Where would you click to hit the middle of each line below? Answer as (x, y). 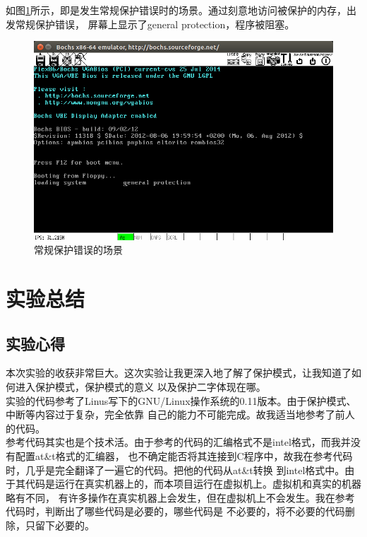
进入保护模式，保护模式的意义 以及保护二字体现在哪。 (140, 387)
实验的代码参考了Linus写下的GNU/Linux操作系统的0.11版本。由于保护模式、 (181, 400)
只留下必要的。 (60, 525)
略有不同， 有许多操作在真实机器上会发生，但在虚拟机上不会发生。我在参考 (180, 497)
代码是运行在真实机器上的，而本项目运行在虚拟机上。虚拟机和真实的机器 (193, 484)
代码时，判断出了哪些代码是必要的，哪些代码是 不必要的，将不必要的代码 (175, 511)
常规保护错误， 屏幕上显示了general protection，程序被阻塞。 (155, 24)
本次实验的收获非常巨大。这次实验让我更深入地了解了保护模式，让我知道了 (179, 373)
